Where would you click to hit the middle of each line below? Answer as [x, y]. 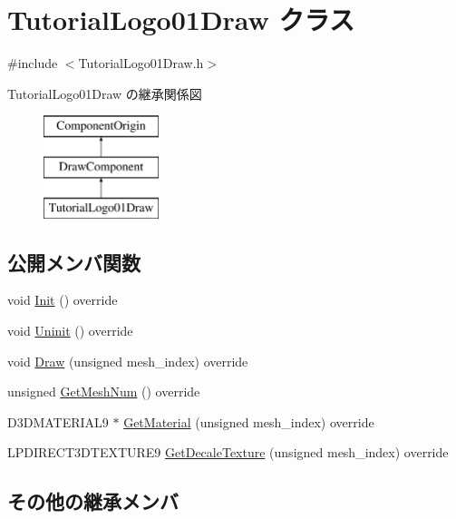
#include [33, 63]
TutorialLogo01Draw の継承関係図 [105, 93]
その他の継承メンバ [93, 501]
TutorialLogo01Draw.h [141, 63]
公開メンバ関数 [74, 262]
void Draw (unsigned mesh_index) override [128, 361]
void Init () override [63, 300]
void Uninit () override [70, 331]
